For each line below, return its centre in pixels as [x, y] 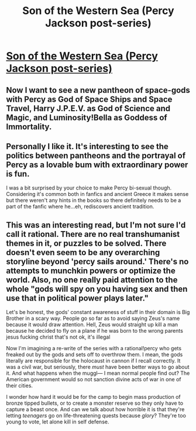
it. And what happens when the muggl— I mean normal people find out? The [98, 373]
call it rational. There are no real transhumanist [93, 234]
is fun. [18, 174]
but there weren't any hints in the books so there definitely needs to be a [94, 201]
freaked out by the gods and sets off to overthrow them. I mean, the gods [94, 354]
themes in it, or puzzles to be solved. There [86, 243]
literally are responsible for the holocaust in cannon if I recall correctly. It [93, 361]
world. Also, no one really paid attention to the [92, 280]
